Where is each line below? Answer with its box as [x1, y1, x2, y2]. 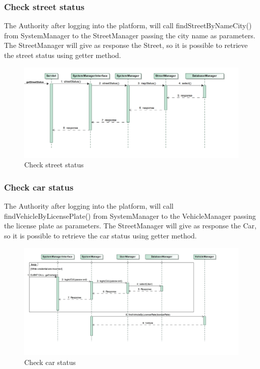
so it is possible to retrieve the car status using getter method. [4, 230, 197, 241]
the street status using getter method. [4, 50, 121, 60]
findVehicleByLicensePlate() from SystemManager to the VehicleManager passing [4, 210, 256, 221]
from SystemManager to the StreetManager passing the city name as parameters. [4, 30, 255, 40]
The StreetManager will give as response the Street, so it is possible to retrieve [4, 40, 248, 50]
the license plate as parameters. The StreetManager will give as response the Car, [4, 220, 256, 231]
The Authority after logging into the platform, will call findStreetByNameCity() [4, 20, 252, 31]
